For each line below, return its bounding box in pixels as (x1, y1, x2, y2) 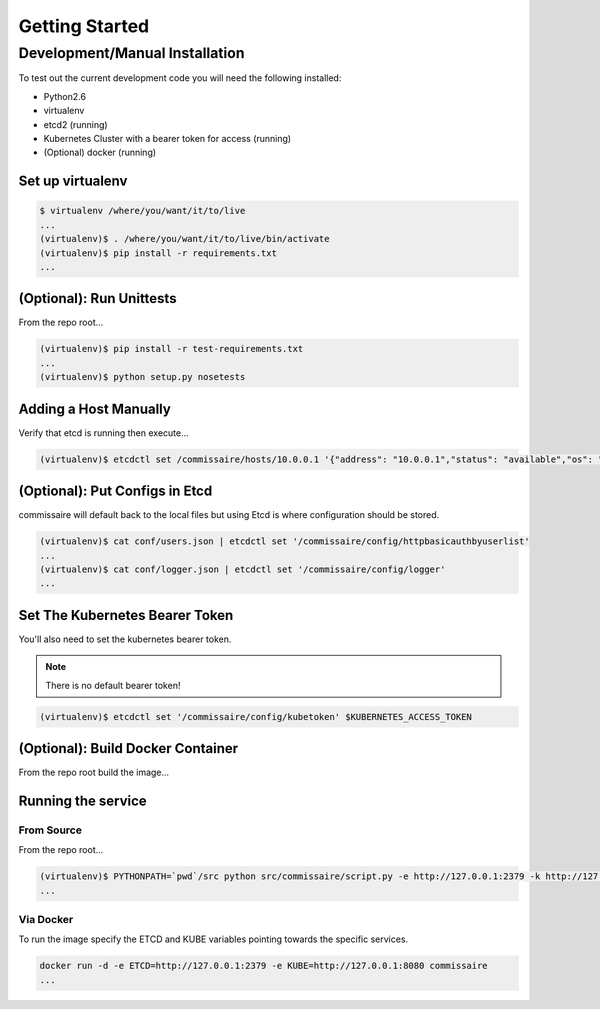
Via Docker (18, 912, 74, 926)
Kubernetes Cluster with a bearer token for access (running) (43, 132, 292, 144)
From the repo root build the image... (18, 766, 170, 779)
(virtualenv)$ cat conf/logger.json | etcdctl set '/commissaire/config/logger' (39, 563, 446, 575)
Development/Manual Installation (18, 44, 245, 62)
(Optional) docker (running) (43, 146, 157, 159)
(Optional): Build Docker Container (18, 740, 239, 757)
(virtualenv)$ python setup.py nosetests (39, 371, 246, 383)
